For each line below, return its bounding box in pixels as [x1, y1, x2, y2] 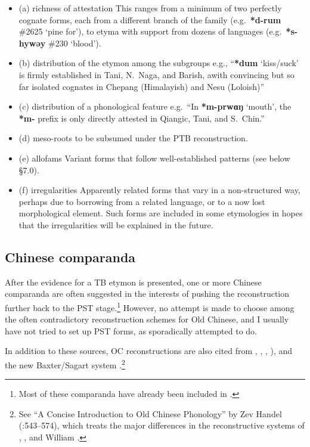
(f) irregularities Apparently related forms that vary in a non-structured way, [18, 184, 300, 196]
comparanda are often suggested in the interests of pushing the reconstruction [5, 287, 290, 300]
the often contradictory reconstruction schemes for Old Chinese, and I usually [5, 313, 289, 325]
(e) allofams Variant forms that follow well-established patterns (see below [18, 151, 290, 164]
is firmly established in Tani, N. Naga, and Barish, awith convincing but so [18, 68, 294, 80]
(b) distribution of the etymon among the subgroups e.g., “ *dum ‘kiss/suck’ [18, 57, 299, 69]
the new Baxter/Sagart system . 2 [5, 356, 125, 371]
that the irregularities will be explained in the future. [18, 218, 213, 231]
